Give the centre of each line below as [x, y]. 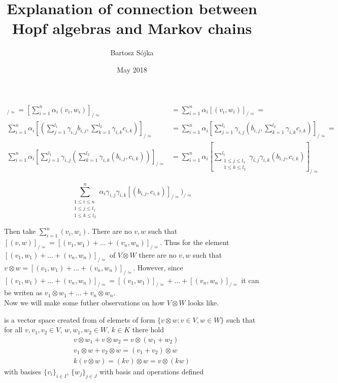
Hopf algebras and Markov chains [132, 28]
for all [13, 329]
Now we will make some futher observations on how [84, 302]
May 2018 [132, 69]
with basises [23, 371]
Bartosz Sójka [132, 53]
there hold [148, 329]
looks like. [204, 302]
